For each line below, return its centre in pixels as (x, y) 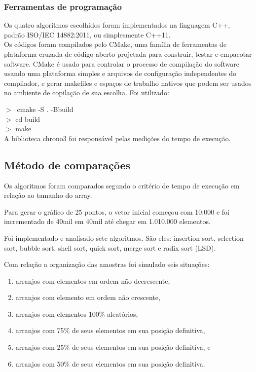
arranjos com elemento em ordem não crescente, (88, 297)
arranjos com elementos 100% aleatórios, (77, 314)
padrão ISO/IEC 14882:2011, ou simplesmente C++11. (87, 34)
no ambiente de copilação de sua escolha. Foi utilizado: (87, 93)
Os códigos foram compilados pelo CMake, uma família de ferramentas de (115, 44)
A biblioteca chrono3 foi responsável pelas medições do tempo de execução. (117, 138)
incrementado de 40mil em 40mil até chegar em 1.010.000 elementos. (107, 221)
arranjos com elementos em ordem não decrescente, (93, 280)
